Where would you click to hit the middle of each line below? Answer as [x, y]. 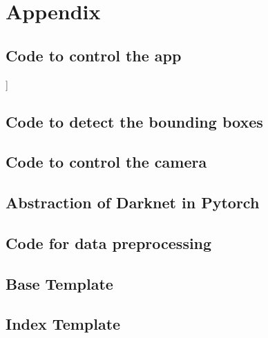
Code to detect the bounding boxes [134, 121]
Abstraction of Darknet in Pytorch [133, 202]
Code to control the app [94, 55]
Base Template [59, 283]
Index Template [63, 324]
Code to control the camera [106, 162]
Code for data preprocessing [109, 242]
